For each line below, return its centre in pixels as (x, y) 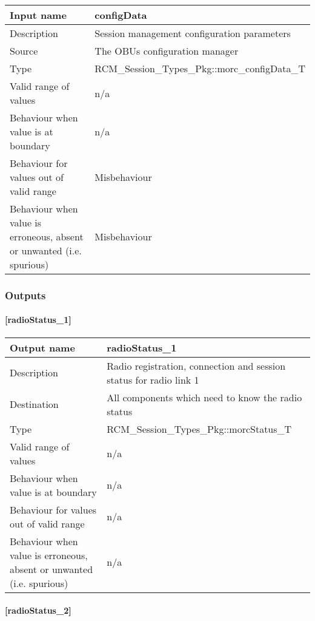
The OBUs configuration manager (167, 51)
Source (24, 51)
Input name (38, 15)
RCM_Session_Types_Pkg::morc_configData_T (200, 68)
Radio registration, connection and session (196, 365)
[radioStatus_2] (38, 610)
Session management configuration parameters (193, 33)
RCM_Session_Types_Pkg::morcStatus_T (199, 429)
